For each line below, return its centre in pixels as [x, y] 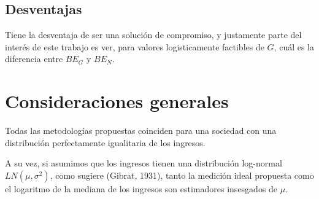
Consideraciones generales [117, 101]
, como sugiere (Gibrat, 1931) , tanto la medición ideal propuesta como [182, 175]
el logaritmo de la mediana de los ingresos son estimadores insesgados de [141, 188]
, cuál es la [294, 46]
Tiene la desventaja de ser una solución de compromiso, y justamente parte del [153, 35]
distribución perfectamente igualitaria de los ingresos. [105, 142]
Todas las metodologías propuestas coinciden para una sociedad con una [141, 131]
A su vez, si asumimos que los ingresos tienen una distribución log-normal [144, 163]
